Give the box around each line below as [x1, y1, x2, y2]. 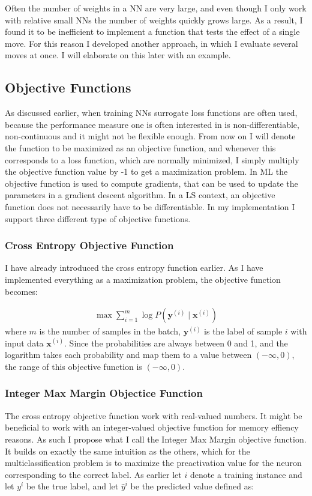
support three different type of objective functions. [5, 212, 191, 225]
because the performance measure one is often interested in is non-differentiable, [5, 118, 299, 130]
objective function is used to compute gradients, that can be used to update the [5, 177, 298, 189]
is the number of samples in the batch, [39, 325, 181, 337]
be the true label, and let [26, 480, 119, 492]
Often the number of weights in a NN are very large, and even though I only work [5, 2, 307, 14]
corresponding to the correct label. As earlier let [5, 468, 182, 480]
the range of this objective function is [5, 360, 142, 372]
